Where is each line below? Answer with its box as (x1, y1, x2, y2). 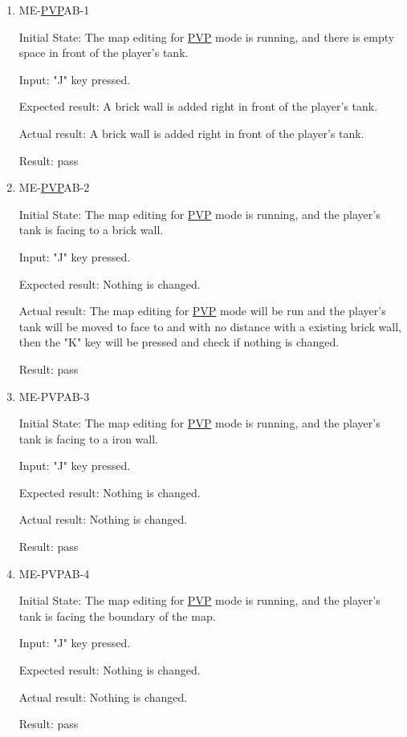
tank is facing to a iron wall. (18, 430, 158, 447)
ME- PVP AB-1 (18, 2, 90, 18)
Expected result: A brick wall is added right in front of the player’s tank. (18, 98, 378, 115)
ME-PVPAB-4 (18, 565, 90, 581)
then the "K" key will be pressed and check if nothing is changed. (18, 334, 340, 350)
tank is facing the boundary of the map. (18, 607, 216, 624)
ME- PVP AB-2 (18, 179, 90, 196)
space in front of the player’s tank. (18, 44, 189, 61)
